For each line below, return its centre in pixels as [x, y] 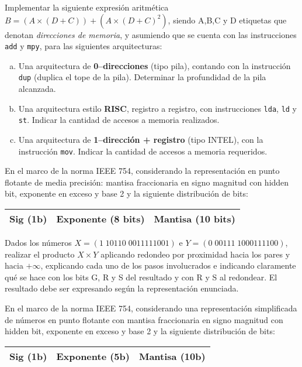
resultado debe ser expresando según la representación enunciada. [122, 288]
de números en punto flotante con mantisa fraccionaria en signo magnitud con [144, 319]
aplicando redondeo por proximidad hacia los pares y [195, 254]
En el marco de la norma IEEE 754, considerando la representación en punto [142, 171]
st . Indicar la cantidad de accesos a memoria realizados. [119, 120]
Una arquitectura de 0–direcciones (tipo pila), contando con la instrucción [155, 65]
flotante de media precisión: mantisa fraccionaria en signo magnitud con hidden [147, 182]
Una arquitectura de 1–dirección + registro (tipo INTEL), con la [141, 139]
